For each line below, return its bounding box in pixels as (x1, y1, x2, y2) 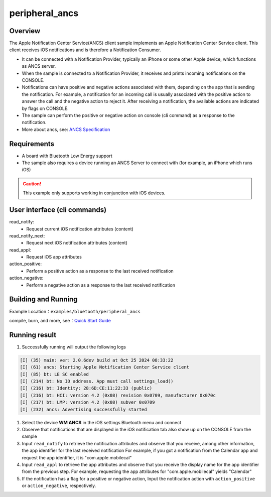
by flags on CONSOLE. (22, 105, 69, 111)
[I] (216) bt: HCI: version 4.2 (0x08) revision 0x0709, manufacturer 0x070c (20, 392, 216, 398)
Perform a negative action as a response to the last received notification (26, 282, 176, 288)
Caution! (23, 181, 42, 187)
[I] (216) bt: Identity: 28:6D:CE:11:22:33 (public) (20, 386, 153, 391)
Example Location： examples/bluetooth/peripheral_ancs (9, 308, 141, 314)
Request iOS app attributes (26, 254, 82, 260)
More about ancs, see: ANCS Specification (22, 126, 110, 133)
